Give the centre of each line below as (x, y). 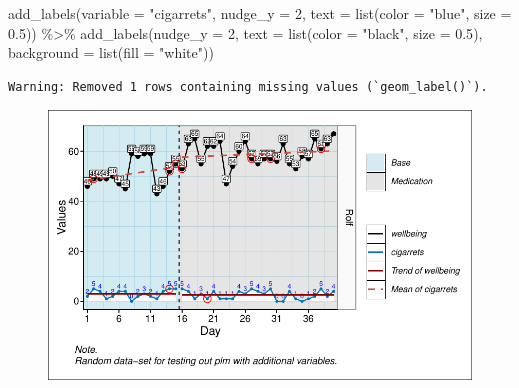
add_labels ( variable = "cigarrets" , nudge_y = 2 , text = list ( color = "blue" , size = (260, 13)
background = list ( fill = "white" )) (111, 52)
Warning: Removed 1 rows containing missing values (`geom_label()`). (248, 86)
